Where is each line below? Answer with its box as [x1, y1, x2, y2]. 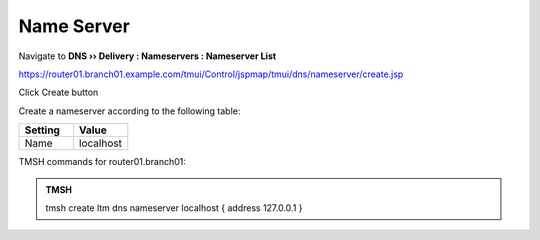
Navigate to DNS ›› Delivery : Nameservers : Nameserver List [18, 50, 277, 62]
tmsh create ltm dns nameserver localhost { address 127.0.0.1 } [45, 201, 304, 214]
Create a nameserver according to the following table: [18, 105, 241, 117]
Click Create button [18, 86, 99, 99]
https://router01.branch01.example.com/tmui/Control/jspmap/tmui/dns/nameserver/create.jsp [18, 68, 404, 80]
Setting [24, 123, 60, 137]
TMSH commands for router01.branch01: [18, 156, 187, 168]
